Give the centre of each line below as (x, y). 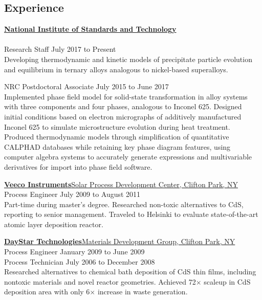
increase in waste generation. (143, 292)
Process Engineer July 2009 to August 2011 (72, 194)
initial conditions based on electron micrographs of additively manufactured (123, 116)
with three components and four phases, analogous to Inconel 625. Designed (123, 106)
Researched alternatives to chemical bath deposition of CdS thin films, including (130, 272)
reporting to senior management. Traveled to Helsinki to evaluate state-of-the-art (131, 214)
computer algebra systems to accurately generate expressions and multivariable (128, 157)
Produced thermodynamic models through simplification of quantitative (117, 137)
